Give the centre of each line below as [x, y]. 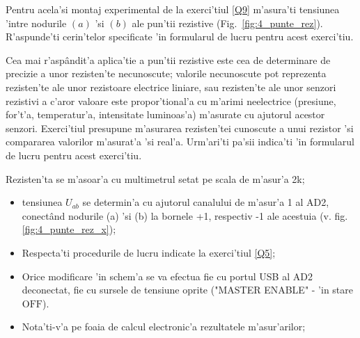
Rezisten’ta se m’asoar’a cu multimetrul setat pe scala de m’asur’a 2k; [155, 178]
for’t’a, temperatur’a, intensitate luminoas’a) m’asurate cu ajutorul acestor [165, 114]
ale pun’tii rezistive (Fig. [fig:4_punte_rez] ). [227, 23]
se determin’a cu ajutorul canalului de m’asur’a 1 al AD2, [206, 202]
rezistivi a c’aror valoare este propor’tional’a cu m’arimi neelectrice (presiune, [171, 100]
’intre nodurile [36, 23]
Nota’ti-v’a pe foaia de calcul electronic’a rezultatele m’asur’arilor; [164, 327]
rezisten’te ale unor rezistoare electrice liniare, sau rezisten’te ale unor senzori [171, 87]
